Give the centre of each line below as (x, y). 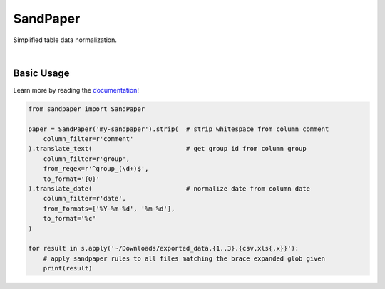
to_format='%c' (70, 219)
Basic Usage (41, 73)
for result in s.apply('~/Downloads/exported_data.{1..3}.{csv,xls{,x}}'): (164, 248)
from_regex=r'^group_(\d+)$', (96, 169)
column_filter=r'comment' (88, 139)
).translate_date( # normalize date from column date (169, 188)
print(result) (68, 268)
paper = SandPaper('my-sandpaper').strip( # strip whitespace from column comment (179, 129)
